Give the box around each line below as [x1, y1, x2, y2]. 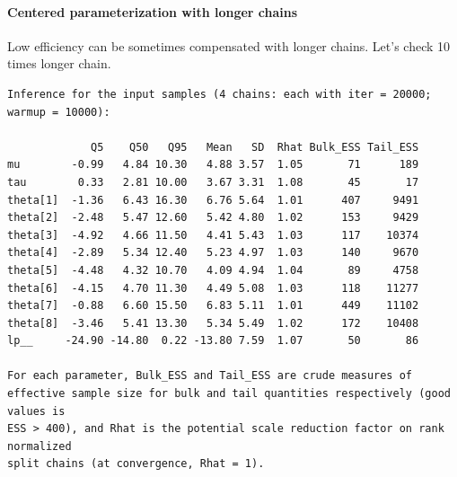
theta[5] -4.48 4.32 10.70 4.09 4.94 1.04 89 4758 [7, 263, 419, 277]
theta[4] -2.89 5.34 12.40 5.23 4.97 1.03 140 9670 [7, 246, 419, 260]
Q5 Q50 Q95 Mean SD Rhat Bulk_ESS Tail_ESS [91, 140, 419, 154]
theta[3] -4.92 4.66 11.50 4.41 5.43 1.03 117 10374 [7, 228, 419, 242]
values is [7, 404, 66, 418]
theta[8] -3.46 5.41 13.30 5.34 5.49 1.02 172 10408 [7, 316, 419, 330]
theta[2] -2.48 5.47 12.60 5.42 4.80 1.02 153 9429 [7, 211, 419, 225]
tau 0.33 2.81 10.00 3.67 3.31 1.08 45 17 [7, 175, 419, 189]
